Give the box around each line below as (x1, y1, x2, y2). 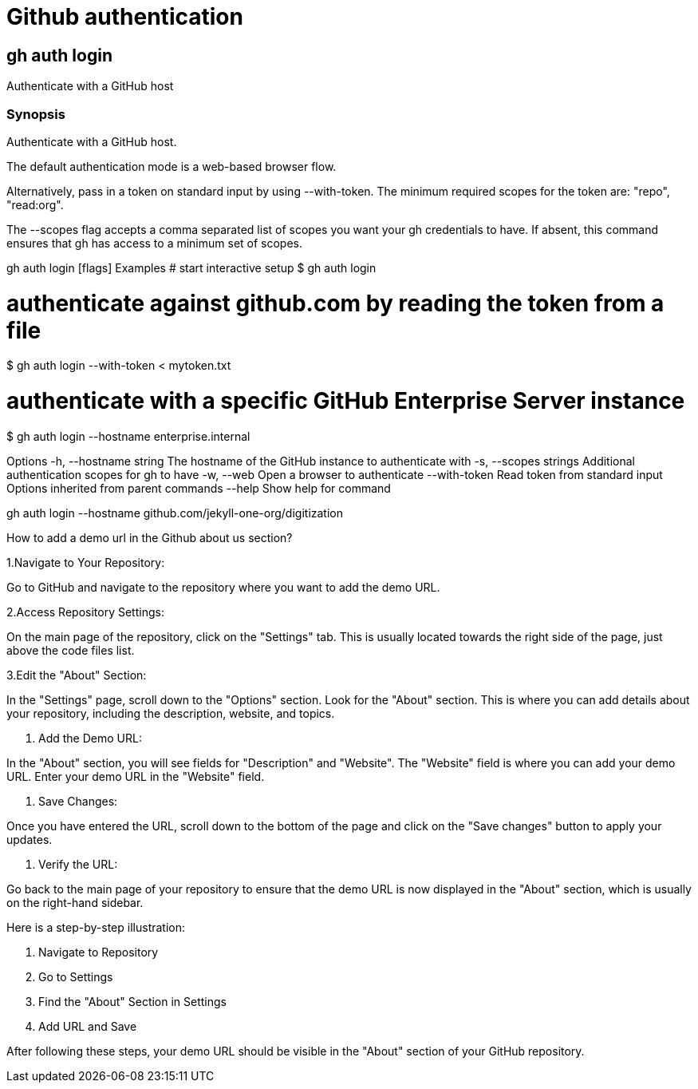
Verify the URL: (38, 857, 118, 871)
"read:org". (6, 197, 64, 212)
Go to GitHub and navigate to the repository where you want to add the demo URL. (6, 580, 440, 594)
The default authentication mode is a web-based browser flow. (6, 159, 337, 173)
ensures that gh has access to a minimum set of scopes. (6, 236, 303, 250)
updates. (6, 832, 53, 846)
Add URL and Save (38, 1019, 137, 1033)
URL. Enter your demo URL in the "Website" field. (6, 769, 265, 783)
